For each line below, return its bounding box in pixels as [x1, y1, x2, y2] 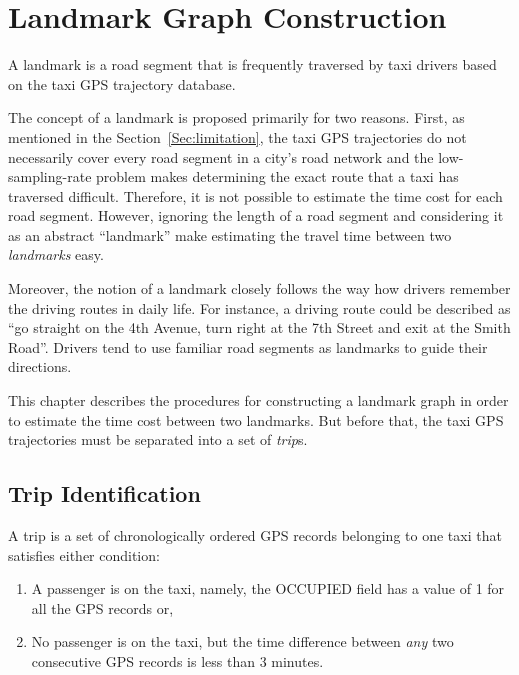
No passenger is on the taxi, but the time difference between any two [31, 631, 454, 652]
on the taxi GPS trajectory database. [8, 73, 236, 94]
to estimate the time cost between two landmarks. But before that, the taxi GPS [8, 409, 504, 430]
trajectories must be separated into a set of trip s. [8, 429, 308, 450]
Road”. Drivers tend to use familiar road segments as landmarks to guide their [8, 336, 488, 357]
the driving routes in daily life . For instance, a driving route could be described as [8, 297, 511, 318]
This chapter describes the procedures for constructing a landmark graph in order [8, 390, 509, 411]
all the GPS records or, [31, 597, 174, 618]
